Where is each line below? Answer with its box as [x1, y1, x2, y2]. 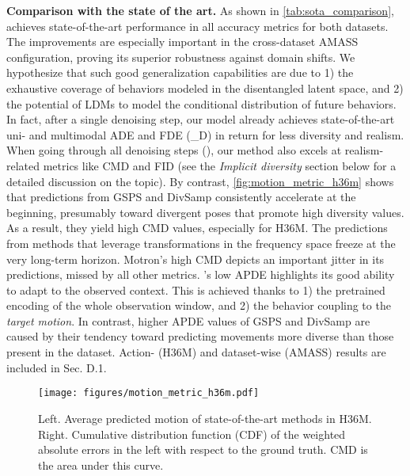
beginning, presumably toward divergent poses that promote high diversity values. [6, 204, 404, 220]
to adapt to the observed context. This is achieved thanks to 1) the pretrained [6, 281, 385, 298]
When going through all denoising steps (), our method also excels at [6, 142, 342, 158]
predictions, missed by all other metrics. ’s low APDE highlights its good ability [6, 266, 395, 283]
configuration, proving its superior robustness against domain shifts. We [6, 48, 355, 65]
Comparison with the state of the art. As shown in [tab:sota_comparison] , [6, 2, 394, 18]
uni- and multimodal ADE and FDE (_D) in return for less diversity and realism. [6, 126, 404, 143]
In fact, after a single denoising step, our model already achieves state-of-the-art [6, 111, 395, 128]
